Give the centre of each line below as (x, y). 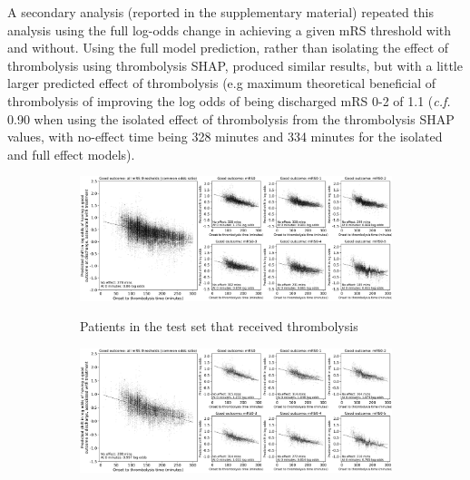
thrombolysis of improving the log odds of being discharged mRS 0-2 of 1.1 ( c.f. (229, 100)
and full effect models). (71, 154)
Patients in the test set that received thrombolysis (219, 326)
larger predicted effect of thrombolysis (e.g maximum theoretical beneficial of (222, 83)
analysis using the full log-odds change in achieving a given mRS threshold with (230, 29)
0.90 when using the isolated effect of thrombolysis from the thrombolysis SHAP (231, 118)
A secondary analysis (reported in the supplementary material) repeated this (221, 12)
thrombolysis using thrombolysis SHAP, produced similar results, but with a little (235, 65)
